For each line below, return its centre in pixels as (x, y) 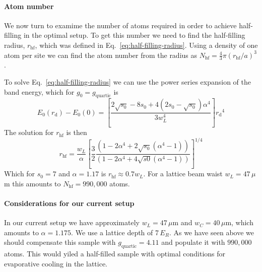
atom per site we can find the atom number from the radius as (101, 55)
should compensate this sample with (60, 242)
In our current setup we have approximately (72, 222)
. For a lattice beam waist (183, 174)
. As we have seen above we (211, 232)
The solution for (29, 132)
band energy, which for (39, 91)
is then (77, 132)
